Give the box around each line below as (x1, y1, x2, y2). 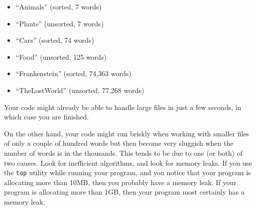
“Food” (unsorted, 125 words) (15, 51, 107, 62)
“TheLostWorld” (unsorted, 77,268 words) (15, 85, 144, 95)
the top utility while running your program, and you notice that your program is (4, 167, 251, 178)
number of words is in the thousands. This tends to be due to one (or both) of (4, 147, 243, 158)
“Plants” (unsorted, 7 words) (15, 18, 104, 28)
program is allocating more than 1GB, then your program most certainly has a (4, 187, 245, 197)
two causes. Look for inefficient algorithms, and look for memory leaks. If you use (4, 157, 253, 168)
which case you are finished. (4, 111, 89, 122)
